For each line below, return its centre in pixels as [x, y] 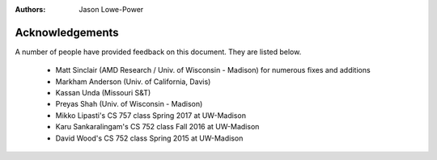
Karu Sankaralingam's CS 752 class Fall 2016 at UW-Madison [157, 127]
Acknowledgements [67, 32]
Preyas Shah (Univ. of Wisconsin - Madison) [129, 104]
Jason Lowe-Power [111, 9]
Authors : [30, 9]
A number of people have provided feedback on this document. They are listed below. [158, 52]
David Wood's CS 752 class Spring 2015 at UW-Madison [149, 138]
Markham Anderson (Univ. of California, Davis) [133, 82]
